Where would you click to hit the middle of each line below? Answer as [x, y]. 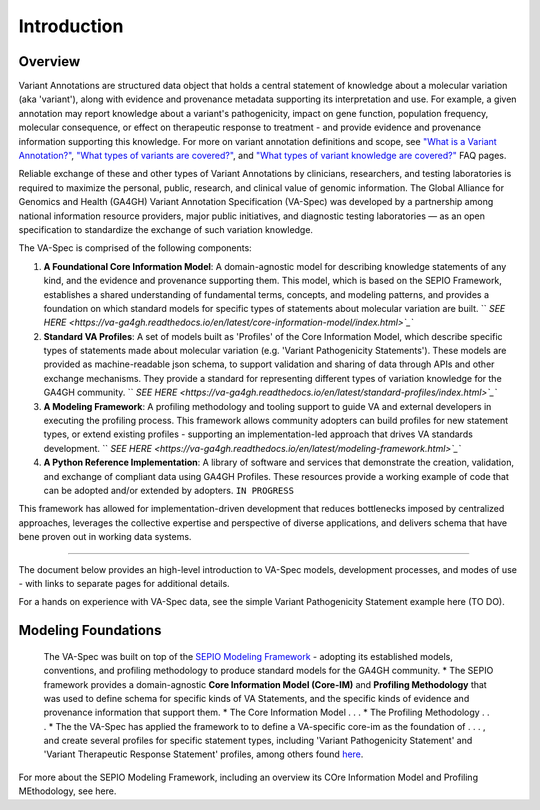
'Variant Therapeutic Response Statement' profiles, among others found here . [203, 754]
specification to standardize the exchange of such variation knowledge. [166, 229]
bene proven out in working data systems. [105, 537]
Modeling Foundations [90, 630]
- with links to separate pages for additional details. [124, 583]
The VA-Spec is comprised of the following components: [135, 248]
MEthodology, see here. [67, 791]
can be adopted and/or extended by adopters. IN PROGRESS [169, 490]
